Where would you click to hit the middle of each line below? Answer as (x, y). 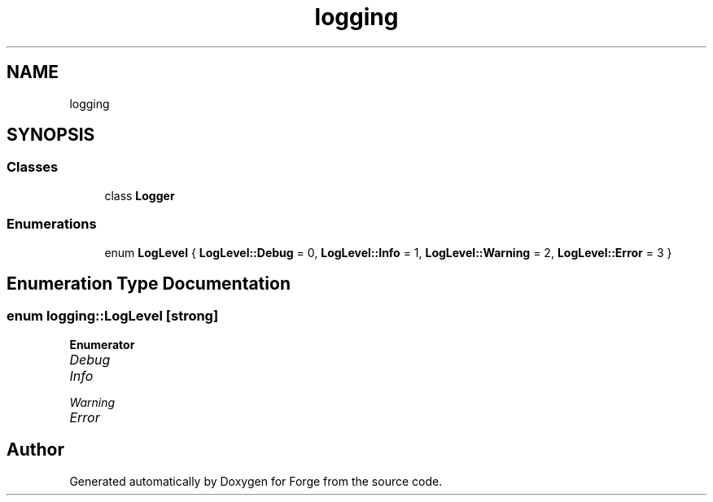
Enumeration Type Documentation (149, 283)
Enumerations (52, 224)
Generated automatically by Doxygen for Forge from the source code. (256, 481)
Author (35, 450)
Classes (33, 167)
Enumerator (102, 344)
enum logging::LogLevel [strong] (113, 316)
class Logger (140, 195)
